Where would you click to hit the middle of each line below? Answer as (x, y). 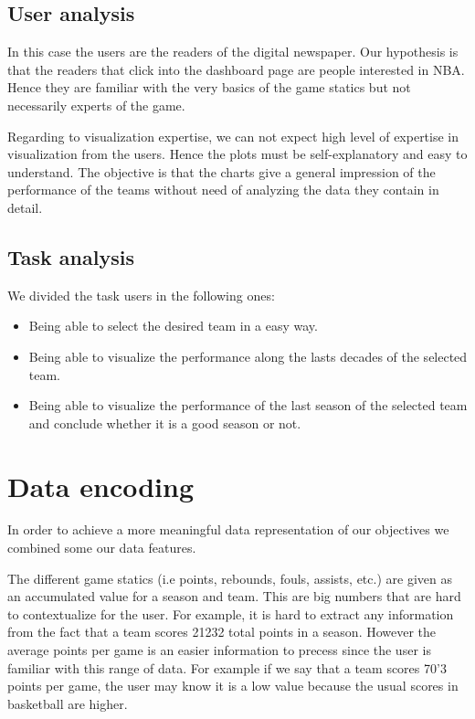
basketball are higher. (68, 703)
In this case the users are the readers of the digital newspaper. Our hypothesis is (233, 52)
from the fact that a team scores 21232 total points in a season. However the (222, 632)
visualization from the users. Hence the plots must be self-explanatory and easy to (237, 154)
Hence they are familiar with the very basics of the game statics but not (209, 87)
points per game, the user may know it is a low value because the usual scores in (233, 686)
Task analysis (71, 256)
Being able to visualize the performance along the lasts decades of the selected (248, 356)
